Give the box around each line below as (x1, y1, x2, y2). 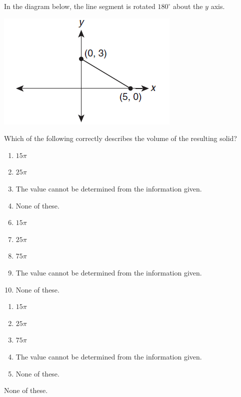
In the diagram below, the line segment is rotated (4, 1, 155, 11)
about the (172, 1, 203, 11)
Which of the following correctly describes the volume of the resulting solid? (4, 133, 237, 143)
